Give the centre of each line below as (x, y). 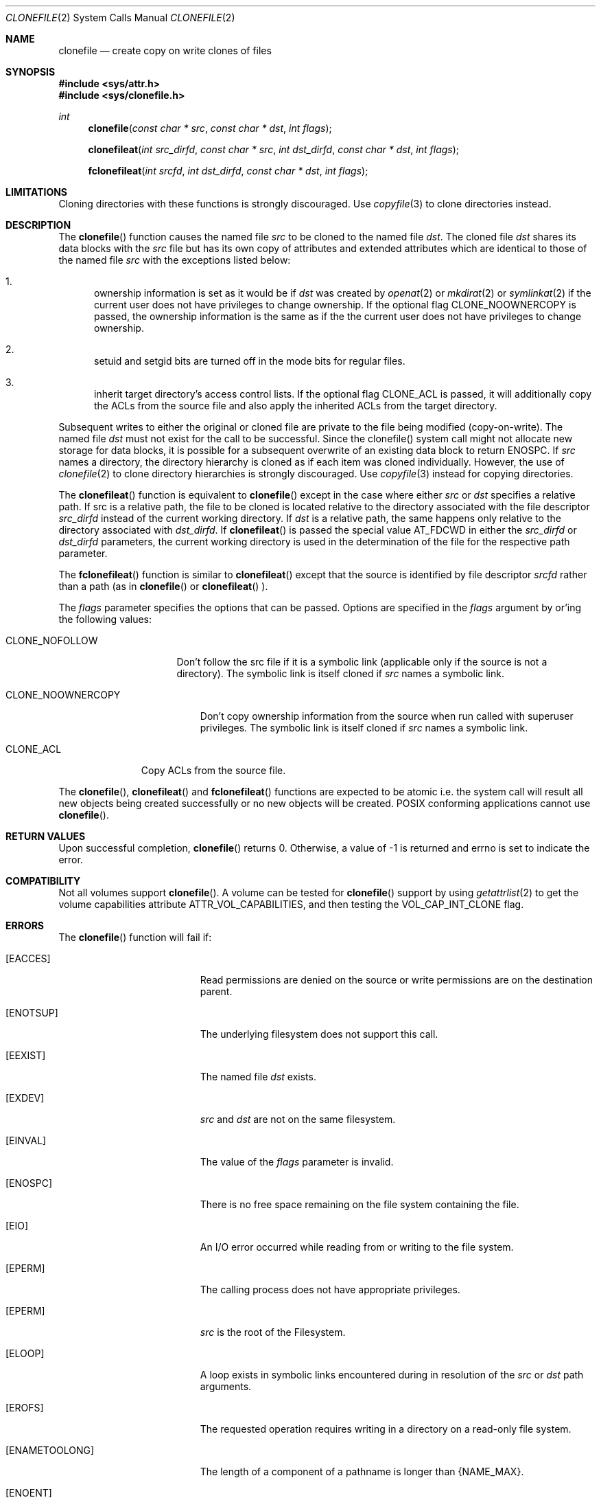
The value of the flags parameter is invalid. (297, 1162)
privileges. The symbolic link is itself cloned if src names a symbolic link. (364, 728)
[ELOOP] (25, 1353)
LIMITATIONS (37, 192)
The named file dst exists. (258, 1077)
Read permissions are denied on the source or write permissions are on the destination (397, 980)
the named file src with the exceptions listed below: (175, 260)
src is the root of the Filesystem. (273, 1332)
